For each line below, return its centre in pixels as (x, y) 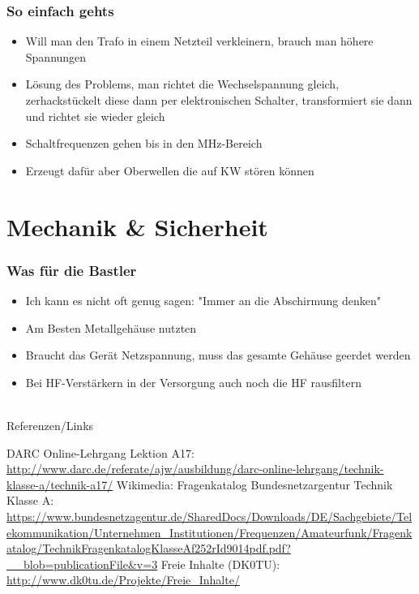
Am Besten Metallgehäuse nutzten (111, 327)
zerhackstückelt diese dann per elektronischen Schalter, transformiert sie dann (219, 100)
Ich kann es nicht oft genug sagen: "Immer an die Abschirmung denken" (203, 300)
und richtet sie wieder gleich (95, 116)
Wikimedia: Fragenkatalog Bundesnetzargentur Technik (254, 484)
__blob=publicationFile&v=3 (82, 564)
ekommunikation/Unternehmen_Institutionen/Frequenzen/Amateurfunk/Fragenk (209, 532)
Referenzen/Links (50, 425)
